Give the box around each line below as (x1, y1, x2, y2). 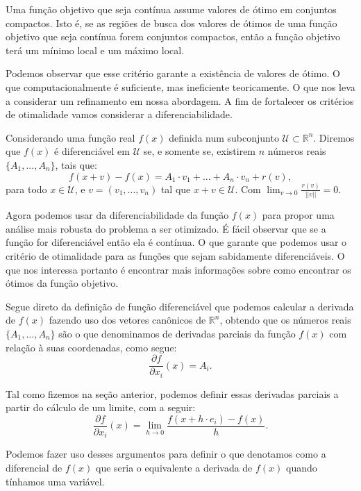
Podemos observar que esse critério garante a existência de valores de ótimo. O (6, 66, 340, 81)
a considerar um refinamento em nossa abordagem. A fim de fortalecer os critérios (6, 93, 354, 108)
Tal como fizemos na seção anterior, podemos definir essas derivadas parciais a (6, 386, 339, 401)
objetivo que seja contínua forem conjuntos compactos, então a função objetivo (6, 29, 341, 44)
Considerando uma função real (6, 130, 135, 144)
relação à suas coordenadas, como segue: (6, 340, 177, 354)
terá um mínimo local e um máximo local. (6, 42, 185, 57)
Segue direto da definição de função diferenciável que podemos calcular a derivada (6, 299, 354, 313)
